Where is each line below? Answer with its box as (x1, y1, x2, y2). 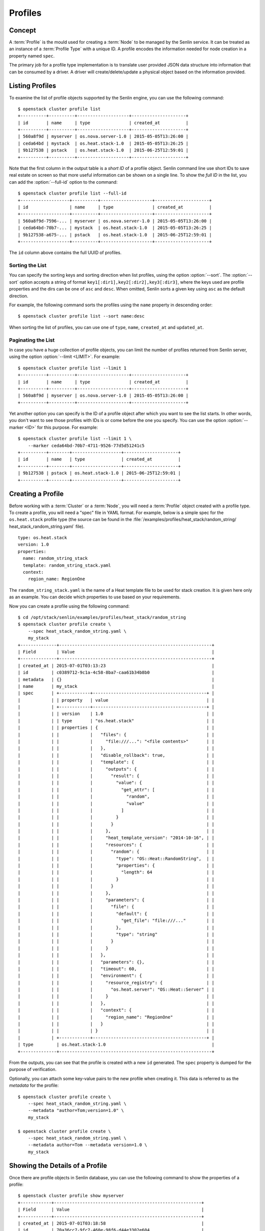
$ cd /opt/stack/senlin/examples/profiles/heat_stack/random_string (18, 615, 186, 620)
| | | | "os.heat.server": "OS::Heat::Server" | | (18, 987, 214, 992)
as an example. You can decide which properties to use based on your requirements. (9, 594, 181, 600)
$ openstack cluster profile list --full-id (18, 191, 127, 196)
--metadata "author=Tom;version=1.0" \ (27, 1108, 124, 1113)
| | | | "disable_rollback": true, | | (18, 752, 214, 758)
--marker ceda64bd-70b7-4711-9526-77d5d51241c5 (27, 443, 145, 448)
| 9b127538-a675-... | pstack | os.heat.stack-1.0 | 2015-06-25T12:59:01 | (18, 232, 212, 237)
